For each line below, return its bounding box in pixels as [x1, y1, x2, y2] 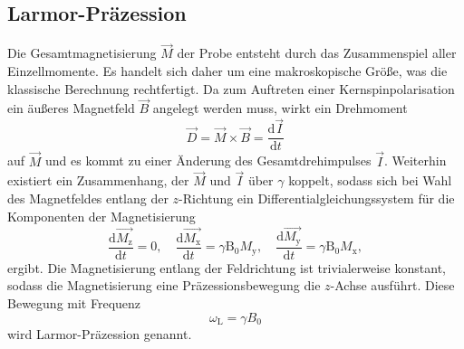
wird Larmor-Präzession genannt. [7, 324, 192, 343]
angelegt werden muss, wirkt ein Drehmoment [152, 99, 408, 118]
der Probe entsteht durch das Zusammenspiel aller [177, 43, 457, 62]
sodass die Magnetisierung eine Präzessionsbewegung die [7, 276, 321, 295]
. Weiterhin [383, 151, 447, 170]
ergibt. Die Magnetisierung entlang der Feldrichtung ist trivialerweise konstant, [7, 258, 446, 277]
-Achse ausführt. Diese [330, 276, 455, 295]
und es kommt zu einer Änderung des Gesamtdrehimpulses [44, 151, 372, 170]
